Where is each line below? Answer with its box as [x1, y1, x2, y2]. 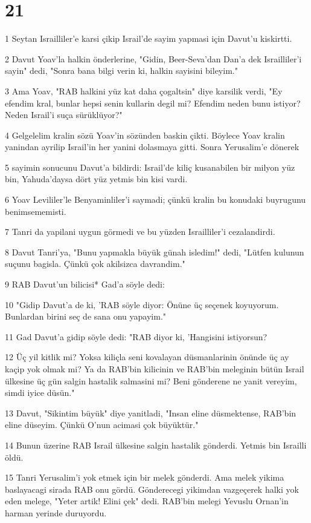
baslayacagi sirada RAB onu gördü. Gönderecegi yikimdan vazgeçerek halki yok [5, 482, 299, 495]
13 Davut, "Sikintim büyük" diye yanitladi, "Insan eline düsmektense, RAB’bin [5, 406, 297, 419]
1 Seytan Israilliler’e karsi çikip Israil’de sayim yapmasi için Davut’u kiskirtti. [5, 32, 292, 45]
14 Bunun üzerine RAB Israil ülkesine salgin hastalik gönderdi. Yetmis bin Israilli [5, 438, 307, 451]
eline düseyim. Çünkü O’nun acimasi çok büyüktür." [5, 418, 199, 431]
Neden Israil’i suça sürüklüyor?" [5, 108, 123, 121]
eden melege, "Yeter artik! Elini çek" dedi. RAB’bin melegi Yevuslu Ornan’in [5, 495, 289, 507]
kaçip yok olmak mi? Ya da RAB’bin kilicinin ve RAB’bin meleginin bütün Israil [5, 363, 304, 375]
